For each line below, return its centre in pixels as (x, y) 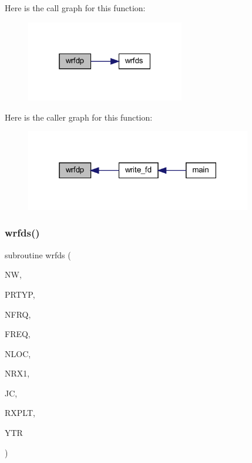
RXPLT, (20, 413)
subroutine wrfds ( (38, 254)
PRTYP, (20, 294)
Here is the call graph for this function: (75, 8)
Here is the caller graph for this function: (79, 117)
